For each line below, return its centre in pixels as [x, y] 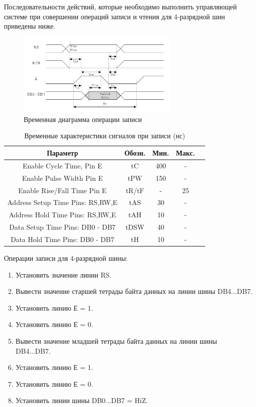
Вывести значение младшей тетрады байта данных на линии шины [116, 341]
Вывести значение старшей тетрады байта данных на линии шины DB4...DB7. [134, 291]
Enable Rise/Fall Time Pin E [62, 190]
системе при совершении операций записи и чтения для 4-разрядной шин [114, 16]
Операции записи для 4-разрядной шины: [66, 258]
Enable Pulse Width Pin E [62, 178]
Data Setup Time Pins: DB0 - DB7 [62, 227]
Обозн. [135, 152]
